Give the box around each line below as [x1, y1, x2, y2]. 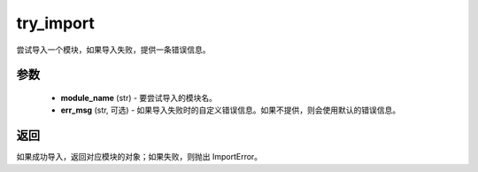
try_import [16, 13, 95, 33]
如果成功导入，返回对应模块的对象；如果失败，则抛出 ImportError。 [16, 152, 263, 162]
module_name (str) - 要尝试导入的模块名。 [60, 92, 217, 103]
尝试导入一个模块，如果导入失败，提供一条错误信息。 [16, 44, 211, 55]
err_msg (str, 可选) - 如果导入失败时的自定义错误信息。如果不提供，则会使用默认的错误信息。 [60, 105, 401, 115]
